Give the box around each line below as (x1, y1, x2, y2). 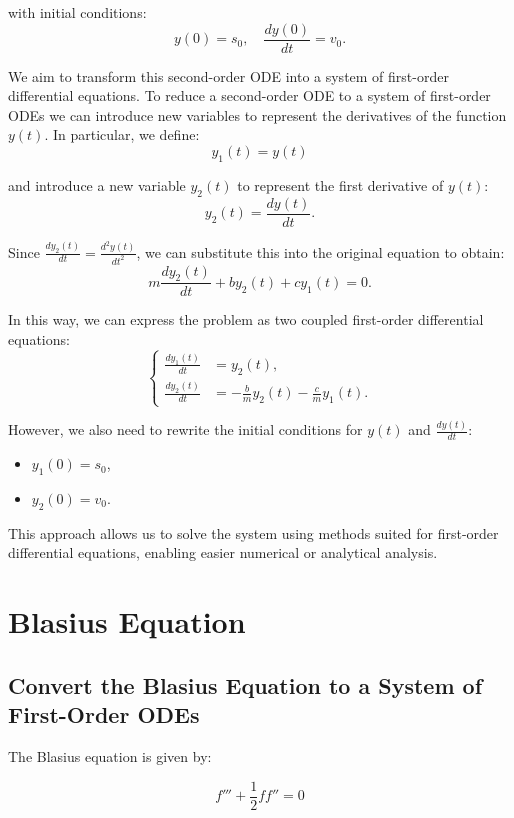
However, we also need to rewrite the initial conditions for (8, 419, 363, 440)
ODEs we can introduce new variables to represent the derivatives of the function (8, 104, 507, 125)
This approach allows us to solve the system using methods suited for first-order (8, 522, 499, 543)
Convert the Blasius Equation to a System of (8, 669, 483, 700)
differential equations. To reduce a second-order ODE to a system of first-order (8, 85, 491, 106)
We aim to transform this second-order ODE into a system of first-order (8, 65, 449, 86)
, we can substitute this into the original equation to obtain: (136, 241, 505, 262)
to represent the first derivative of (237, 174, 444, 195)
